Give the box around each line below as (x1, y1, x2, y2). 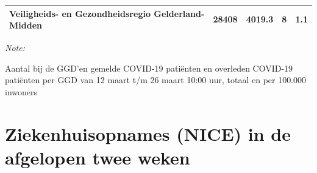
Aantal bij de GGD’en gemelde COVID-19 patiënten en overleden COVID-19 (5, 61, 293, 74)
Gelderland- (154, 7, 205, 19)
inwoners (5, 85, 38, 98)
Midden (9, 19, 42, 32)
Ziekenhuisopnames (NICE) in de (5, 121, 291, 146)
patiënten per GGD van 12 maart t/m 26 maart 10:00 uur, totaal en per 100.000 (5, 73, 307, 86)
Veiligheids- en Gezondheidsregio (9, 7, 151, 19)
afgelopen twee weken (5, 144, 190, 169)
